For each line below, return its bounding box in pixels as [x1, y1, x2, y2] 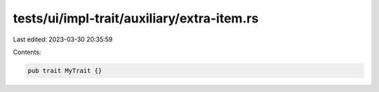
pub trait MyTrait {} [27, 67, 102, 74]
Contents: [13, 48, 41, 56]
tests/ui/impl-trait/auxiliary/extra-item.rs [13, 11, 259, 26]
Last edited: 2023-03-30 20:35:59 [13, 35, 113, 44]
